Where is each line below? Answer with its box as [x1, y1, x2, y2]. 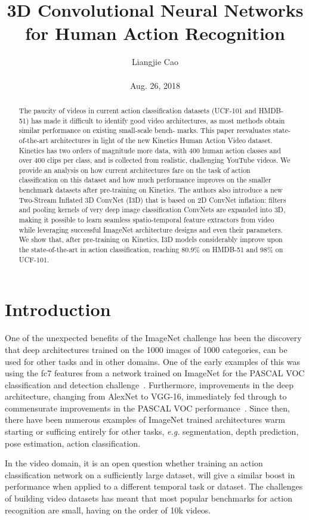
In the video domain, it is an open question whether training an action [5, 457, 263, 469]
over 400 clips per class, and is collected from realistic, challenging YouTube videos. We [18, 155, 291, 165]
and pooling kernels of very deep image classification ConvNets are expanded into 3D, [18, 205, 286, 215]
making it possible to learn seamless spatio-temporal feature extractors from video [18, 215, 274, 225]
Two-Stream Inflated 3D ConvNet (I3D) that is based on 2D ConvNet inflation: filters [18, 194, 286, 205]
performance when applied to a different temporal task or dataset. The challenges [5, 480, 303, 493]
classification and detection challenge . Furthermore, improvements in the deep [5, 378, 293, 391]
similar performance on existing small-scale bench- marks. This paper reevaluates [18, 125, 271, 135]
